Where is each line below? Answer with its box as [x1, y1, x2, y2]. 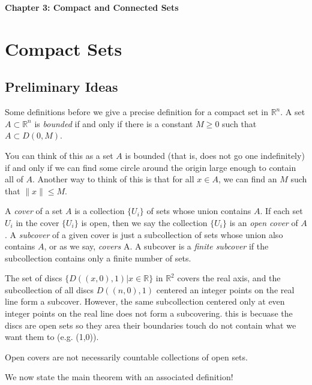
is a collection [74, 204, 125, 217]
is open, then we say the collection [81, 216, 208, 228]
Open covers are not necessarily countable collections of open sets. [5, 350, 248, 363]
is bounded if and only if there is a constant [34, 117, 193, 130]
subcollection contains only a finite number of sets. [5, 251, 191, 264]
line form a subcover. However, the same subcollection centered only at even [5, 295, 285, 308]
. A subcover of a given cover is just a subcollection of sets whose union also [5, 228, 283, 240]
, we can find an [218, 173, 277, 185]
